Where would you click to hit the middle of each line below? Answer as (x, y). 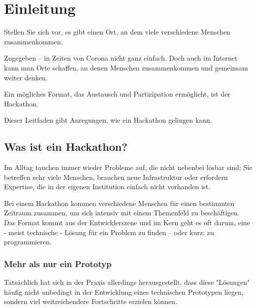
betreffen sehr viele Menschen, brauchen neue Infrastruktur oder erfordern (116, 177)
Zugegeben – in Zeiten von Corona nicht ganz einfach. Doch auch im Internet (121, 58)
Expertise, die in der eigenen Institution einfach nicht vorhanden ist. (107, 187)
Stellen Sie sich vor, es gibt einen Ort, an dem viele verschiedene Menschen (117, 32)
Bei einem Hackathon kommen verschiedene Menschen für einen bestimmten (119, 203)
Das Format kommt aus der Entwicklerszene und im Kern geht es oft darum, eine (127, 222)
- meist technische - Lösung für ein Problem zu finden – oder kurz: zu (109, 232)
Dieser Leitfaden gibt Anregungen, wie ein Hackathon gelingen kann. (108, 120)
